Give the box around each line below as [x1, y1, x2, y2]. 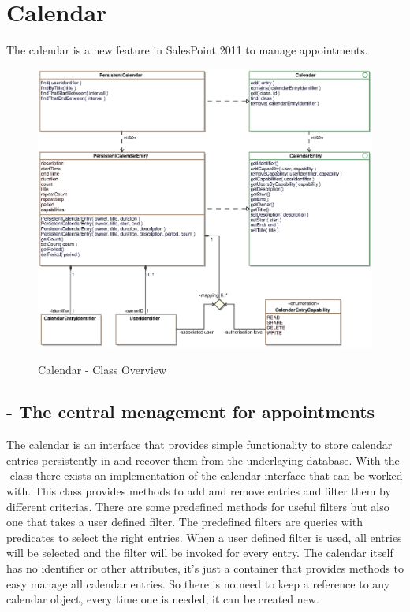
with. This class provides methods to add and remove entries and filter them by [6, 483, 391, 499]
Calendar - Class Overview [38, 361, 167, 377]
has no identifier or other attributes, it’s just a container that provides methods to [6, 560, 404, 577]
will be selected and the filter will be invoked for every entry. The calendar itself [6, 544, 393, 561]
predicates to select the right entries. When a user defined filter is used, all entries [6, 529, 402, 545]
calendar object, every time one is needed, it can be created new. [6, 591, 319, 607]
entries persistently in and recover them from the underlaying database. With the [6, 451, 400, 468]
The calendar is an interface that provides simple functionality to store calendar [6, 436, 393, 453]
